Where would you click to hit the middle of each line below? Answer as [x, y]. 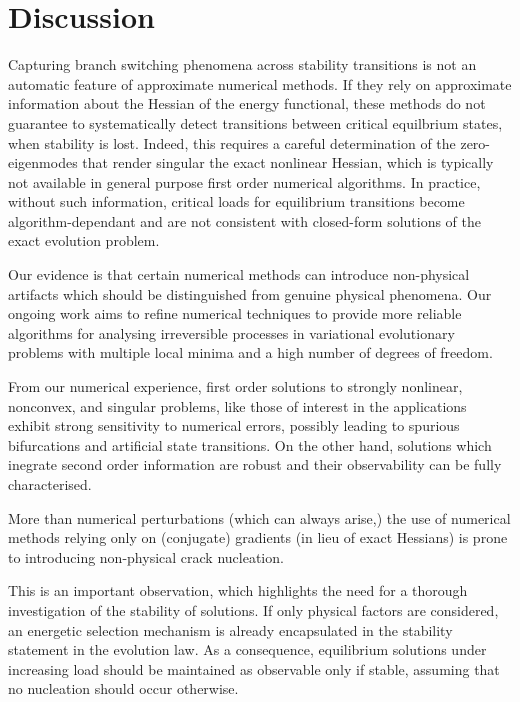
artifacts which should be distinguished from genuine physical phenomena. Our [250, 293]
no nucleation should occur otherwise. [123, 688]
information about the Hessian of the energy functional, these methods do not [247, 103]
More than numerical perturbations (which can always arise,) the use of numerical [259, 517]
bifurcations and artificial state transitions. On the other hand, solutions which [250, 444]
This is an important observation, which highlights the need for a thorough [238, 590]
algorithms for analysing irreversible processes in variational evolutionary [231, 332]
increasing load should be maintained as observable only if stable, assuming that [254, 668]
